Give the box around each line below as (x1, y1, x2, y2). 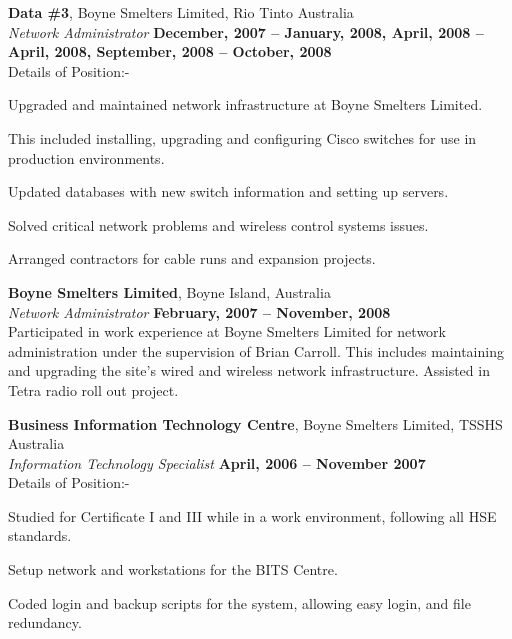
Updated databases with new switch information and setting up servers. (8, 181, 449, 202)
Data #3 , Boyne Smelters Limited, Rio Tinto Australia (8, 2, 354, 22)
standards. (8, 525, 72, 546)
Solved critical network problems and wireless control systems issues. (8, 214, 429, 235)
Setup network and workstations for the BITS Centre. (8, 559, 338, 580)
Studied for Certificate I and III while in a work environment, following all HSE (8, 505, 497, 526)
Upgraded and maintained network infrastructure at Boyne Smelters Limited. (8, 94, 483, 115)
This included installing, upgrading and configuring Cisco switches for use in (8, 127, 477, 148)
